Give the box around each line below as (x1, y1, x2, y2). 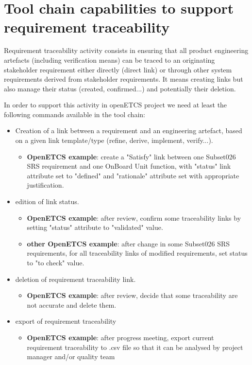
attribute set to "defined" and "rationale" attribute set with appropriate (27, 170, 239, 180)
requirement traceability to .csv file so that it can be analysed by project (27, 342, 243, 352)
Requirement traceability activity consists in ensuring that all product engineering (4, 45, 249, 55)
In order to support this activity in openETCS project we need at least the (4, 100, 227, 110)
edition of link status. (15, 196, 79, 207)
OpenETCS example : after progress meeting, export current (27, 332, 214, 342)
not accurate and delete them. (27, 299, 117, 310)
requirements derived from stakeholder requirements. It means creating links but (4, 74, 243, 84)
